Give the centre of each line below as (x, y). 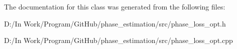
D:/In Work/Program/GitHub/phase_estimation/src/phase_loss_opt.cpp (118, 40)
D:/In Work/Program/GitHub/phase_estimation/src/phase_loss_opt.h (115, 23)
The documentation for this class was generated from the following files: (115, 6)
